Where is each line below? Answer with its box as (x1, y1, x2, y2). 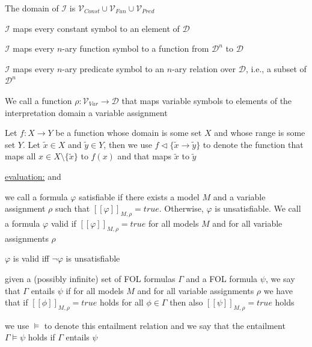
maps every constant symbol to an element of (13, 22, 180, 34)
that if (5, 296, 28, 309)
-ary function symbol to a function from (62, 42, 209, 55)
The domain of (5, 2, 59, 14)
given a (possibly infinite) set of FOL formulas (5, 272, 176, 284)
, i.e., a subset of (245, 62, 307, 75)
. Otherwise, (159, 202, 204, 215)
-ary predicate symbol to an (62, 62, 165, 75)
